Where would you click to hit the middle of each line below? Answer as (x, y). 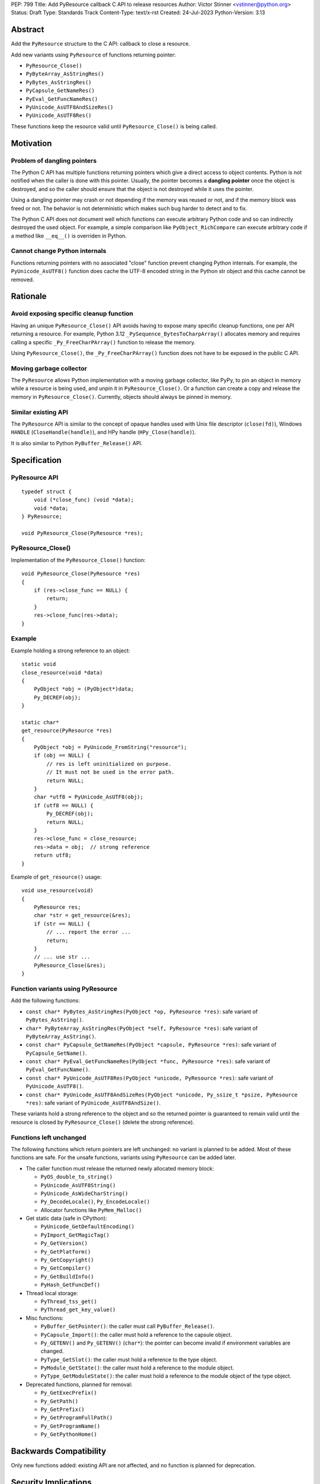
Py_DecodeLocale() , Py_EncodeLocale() (95, 1201)
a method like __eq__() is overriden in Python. (69, 236)
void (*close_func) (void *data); (84, 500)
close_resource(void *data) (62, 673)
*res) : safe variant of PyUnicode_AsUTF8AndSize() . (93, 1103)
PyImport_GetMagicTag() (75, 1235)
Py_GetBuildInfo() (67, 1277)
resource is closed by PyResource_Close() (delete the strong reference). (103, 1122)
